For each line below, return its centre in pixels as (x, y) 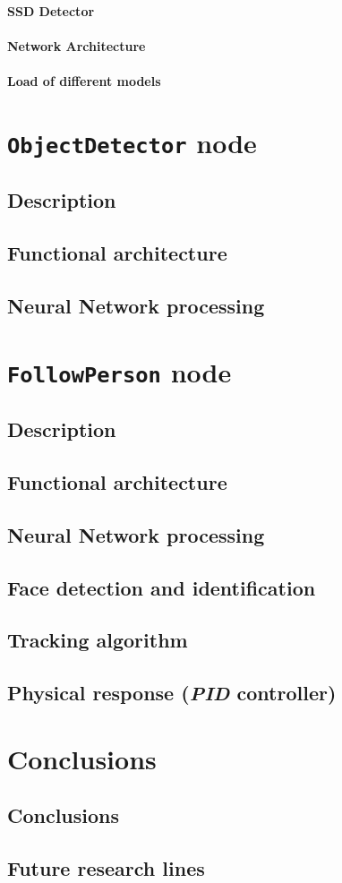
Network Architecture (77, 45)
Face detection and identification (162, 587)
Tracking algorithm (98, 640)
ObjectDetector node (132, 142)
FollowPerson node (120, 371)
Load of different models (84, 80)
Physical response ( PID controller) (172, 693)
